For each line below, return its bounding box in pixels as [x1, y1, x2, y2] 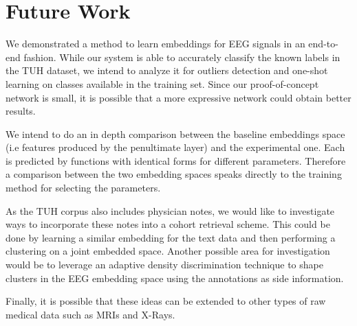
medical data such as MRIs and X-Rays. [6, 307, 175, 321]
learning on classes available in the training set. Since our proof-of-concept [6, 76, 319, 91]
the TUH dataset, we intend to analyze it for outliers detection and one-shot [6, 63, 328, 78]
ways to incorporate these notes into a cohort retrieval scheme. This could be [6, 217, 330, 231]
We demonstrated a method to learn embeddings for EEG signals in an [6, 36, 305, 51]
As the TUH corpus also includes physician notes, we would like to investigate [6, 203, 335, 218]
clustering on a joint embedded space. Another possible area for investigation [6, 244, 330, 258]
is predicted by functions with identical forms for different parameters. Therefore [6, 153, 346, 167]
